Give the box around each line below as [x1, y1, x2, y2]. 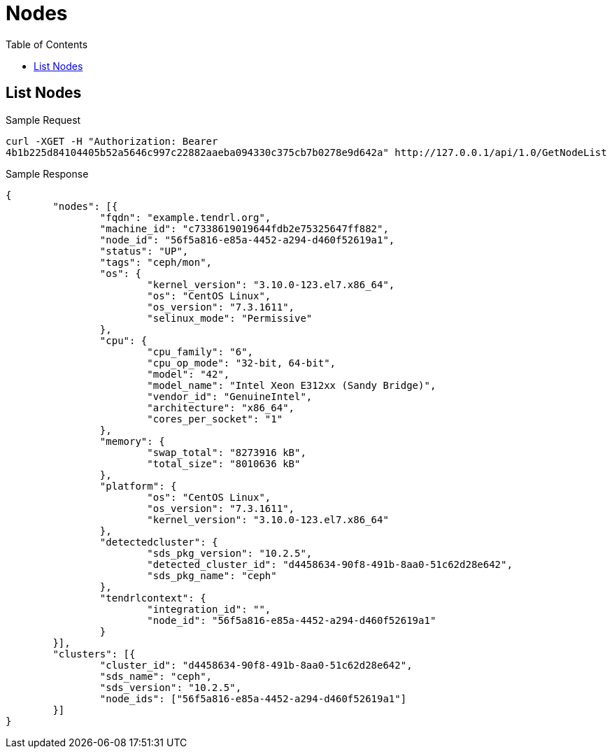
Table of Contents [6, 38, 88, 50]
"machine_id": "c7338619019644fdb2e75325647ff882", [99, 222, 389, 234]
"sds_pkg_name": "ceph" [147, 569, 277, 581]
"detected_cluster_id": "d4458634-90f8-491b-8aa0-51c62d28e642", [147, 558, 513, 570]
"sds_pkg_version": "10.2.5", [147, 547, 313, 559]
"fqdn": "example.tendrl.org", [99, 211, 271, 223]
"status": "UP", [99, 245, 189, 257]
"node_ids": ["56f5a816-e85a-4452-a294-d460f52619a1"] [99, 692, 407, 704]
